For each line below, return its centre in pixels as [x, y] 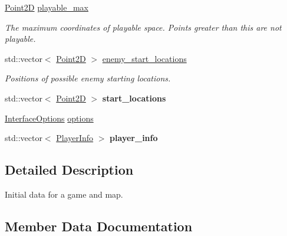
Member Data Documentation [99, 226]
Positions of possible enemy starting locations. [88, 78]
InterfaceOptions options [49, 118]
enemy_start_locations [144, 58]
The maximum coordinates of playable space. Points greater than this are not [143, 27]
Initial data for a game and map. [64, 194]
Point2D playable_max [47, 7]
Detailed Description [69, 170]
